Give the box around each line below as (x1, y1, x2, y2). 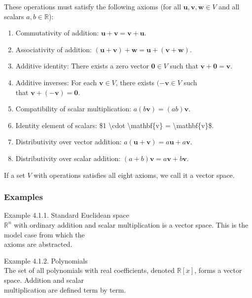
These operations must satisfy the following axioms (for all (4, 1, 181, 11)
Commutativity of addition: (15, 28, 99, 38)
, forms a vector (194, 265, 242, 275)
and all (218, 1, 240, 11)
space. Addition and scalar (4, 274, 84, 285)
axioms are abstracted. (4, 239, 72, 249)
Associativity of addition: (15, 44, 92, 54)
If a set (4, 169, 25, 180)
